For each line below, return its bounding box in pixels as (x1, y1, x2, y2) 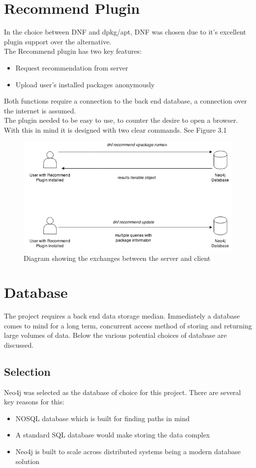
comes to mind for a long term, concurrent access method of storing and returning (4, 320, 252, 330)
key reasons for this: (4, 396, 64, 407)
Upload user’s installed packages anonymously (15, 79, 155, 89)
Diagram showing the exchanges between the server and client (24, 253, 211, 263)
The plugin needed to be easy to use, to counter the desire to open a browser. (4, 115, 238, 125)
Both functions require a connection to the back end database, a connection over (4, 96, 247, 106)
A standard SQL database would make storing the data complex (15, 430, 210, 440)
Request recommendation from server (15, 62, 128, 72)
